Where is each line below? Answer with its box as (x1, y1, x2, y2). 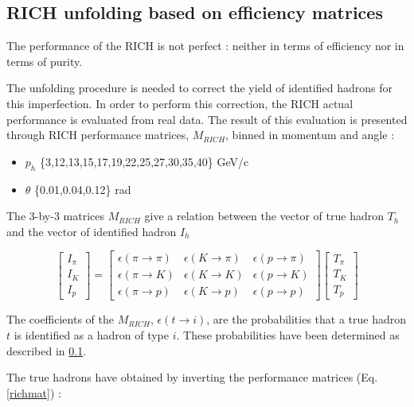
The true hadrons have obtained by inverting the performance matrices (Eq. (6, 369, 378, 386)
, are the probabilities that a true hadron (206, 311, 407, 328)
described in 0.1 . (6, 342, 87, 359)
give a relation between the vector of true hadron (144, 207, 384, 224)
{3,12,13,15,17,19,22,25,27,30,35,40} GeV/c (39, 153, 249, 169)
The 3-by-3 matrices (6, 207, 104, 224)
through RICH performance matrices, (6, 126, 189, 143)
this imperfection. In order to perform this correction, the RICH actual (6, 95, 353, 111)
